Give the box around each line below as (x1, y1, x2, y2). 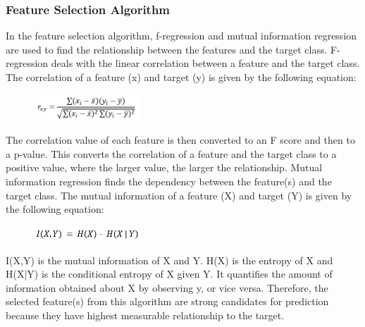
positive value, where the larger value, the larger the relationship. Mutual (6, 160, 323, 175)
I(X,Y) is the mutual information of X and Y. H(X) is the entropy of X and (6, 252, 333, 267)
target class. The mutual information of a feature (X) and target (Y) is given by (6, 187, 352, 202)
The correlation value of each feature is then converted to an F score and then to (6, 132, 355, 147)
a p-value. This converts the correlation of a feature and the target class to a (6, 146, 337, 161)
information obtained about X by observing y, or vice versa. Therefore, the (6, 280, 328, 295)
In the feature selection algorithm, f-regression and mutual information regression (6, 28, 357, 43)
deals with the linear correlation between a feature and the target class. (51, 56, 360, 70)
